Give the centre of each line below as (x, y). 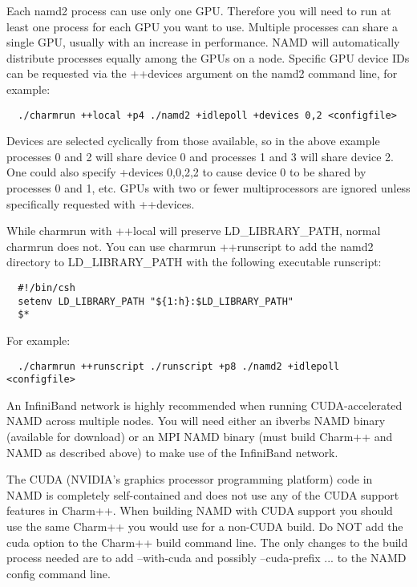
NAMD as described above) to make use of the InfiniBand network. (172, 452)
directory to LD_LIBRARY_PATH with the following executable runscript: (194, 262)
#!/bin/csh (47, 287)
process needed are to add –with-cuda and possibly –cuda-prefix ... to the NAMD (206, 558)
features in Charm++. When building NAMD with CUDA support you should (200, 510)
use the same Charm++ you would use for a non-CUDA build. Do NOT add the (205, 526)
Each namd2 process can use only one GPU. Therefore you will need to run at (199, 10)
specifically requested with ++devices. (101, 203)
